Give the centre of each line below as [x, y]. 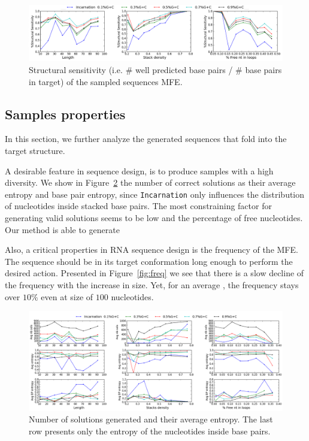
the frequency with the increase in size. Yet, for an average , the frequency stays [152, 284]
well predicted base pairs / [184, 70]
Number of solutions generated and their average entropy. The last [151, 419]
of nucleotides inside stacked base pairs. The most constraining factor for [138, 206]
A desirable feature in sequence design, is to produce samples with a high [139, 170]
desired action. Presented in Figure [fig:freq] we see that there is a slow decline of [154, 273]
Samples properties [65, 114]
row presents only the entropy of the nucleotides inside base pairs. [150, 431]
